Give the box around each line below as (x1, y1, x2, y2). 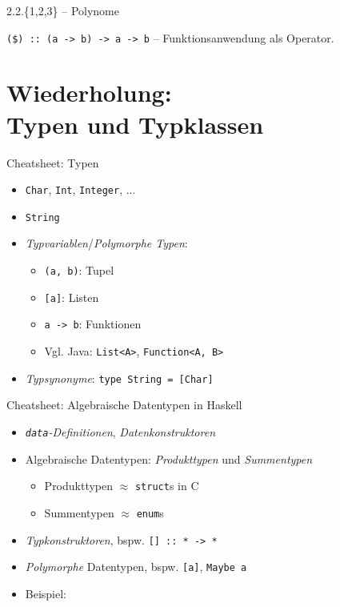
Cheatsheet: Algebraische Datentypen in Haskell (6, 396, 242, 413)
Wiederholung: (6, 76, 172, 109)
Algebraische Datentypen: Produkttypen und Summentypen (25, 450, 313, 467)
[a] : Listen (44, 288, 99, 305)
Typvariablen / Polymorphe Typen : (25, 235, 188, 251)
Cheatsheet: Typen (6, 154, 99, 171)
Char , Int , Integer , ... (25, 181, 136, 198)
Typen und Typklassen (6, 107, 264, 140)
